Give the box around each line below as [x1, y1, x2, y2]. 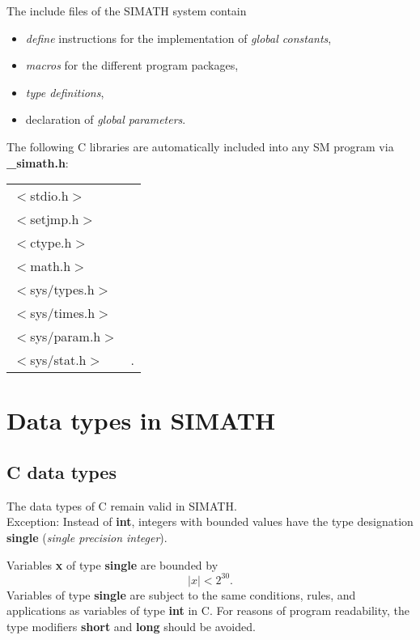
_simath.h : [6, 154, 69, 171]
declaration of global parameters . [25, 111, 186, 128]
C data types [6, 459, 117, 484]
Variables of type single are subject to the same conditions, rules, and [6, 586, 356, 603]
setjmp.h [30, 210, 79, 229]
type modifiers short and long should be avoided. [6, 617, 256, 634]
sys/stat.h [30, 350, 87, 370]
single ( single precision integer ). [6, 528, 168, 545]
